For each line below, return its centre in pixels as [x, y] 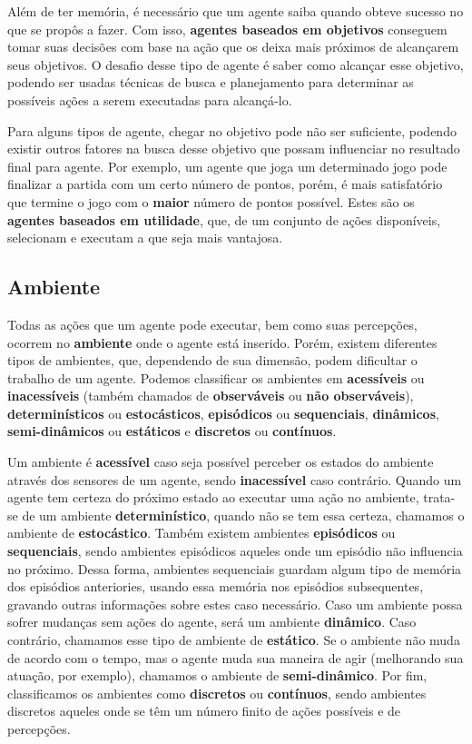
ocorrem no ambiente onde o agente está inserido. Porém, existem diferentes [222, 342]
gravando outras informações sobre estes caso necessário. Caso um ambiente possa [235, 604]
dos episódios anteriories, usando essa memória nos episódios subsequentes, [216, 586]
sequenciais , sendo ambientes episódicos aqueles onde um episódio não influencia [235, 551]
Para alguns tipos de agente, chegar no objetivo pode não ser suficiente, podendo [232, 130]
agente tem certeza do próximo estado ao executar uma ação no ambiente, [213, 497]
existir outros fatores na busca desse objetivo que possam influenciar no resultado [234, 149]
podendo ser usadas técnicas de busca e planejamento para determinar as [211, 82]
